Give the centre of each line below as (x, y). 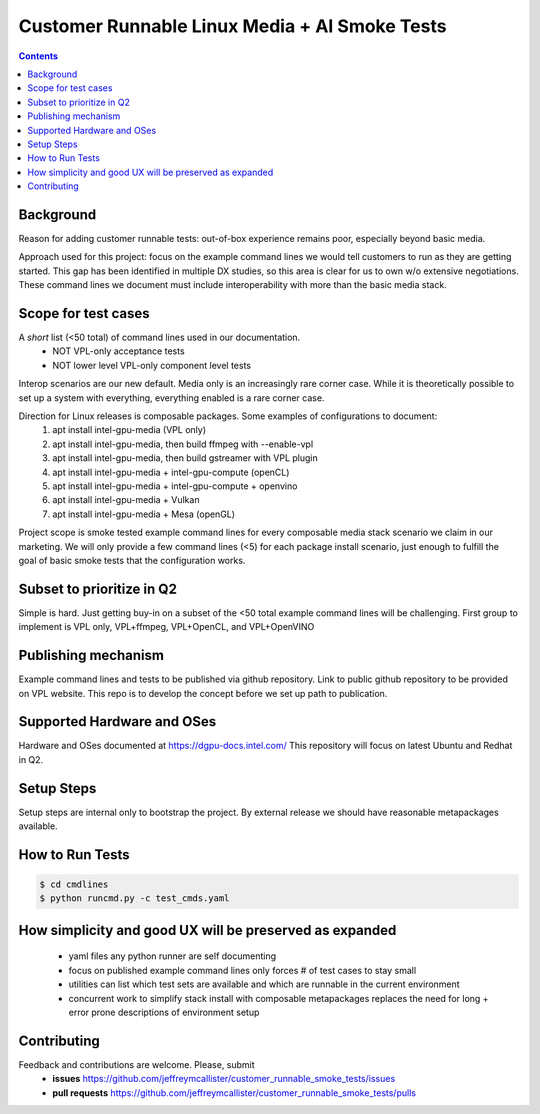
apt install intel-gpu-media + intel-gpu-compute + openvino (175, 486)
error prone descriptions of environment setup (164, 1012)
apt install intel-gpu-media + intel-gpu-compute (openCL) (171, 472)
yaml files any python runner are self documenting (172, 956)
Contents (38, 56)
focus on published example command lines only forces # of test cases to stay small (242, 970)
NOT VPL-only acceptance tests (118, 351)
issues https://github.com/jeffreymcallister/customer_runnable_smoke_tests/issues (224, 1079)
